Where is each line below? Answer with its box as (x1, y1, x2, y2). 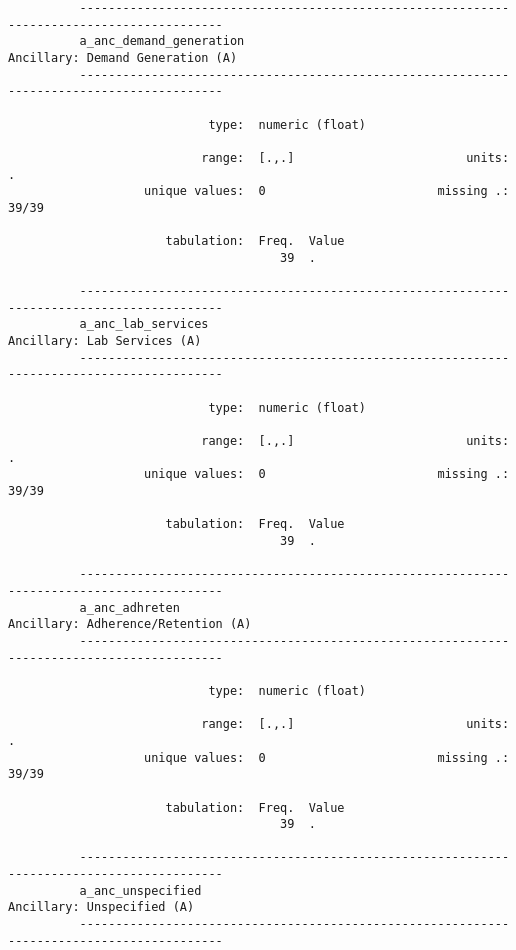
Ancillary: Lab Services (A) (8, 334, 202, 349)
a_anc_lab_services (79, 317, 209, 332)
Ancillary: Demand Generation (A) (8, 50, 238, 65)
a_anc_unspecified (79, 883, 202, 898)
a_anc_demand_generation (79, 34, 245, 49)
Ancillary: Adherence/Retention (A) (8, 617, 252, 632)
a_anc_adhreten (79, 600, 180, 615)
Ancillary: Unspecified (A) (8, 900, 195, 915)
